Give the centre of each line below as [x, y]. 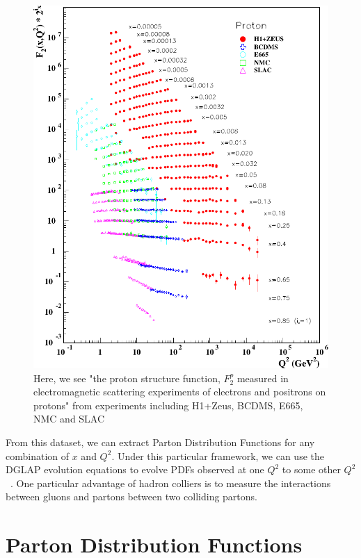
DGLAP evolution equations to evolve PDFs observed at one [135, 469]
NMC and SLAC [69, 419]
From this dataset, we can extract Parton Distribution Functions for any [160, 442]
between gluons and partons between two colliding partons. [131, 497]
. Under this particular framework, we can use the [218, 456]
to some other [311, 469]
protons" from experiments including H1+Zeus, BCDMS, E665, [168, 405]
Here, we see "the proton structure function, [127, 378]
